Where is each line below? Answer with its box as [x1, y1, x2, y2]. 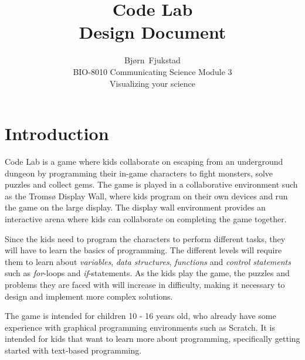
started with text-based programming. [5, 344, 142, 356]
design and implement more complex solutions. [5, 290, 173, 302]
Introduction [5, 121, 109, 145]
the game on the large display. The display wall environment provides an [5, 201, 266, 213]
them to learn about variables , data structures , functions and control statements [5, 255, 291, 267]
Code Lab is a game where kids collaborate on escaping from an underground [5, 155, 283, 168]
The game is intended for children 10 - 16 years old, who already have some [5, 310, 276, 322]
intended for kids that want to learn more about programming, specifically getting [5, 332, 300, 345]
